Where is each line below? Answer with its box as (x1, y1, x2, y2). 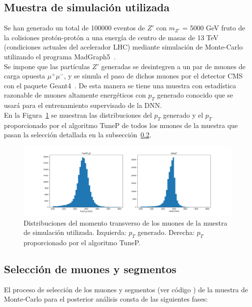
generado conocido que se (157, 90, 233, 100)
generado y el (163, 109, 203, 120)
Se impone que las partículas (4, 61, 90, 71)
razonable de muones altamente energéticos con (4, 90, 146, 100)
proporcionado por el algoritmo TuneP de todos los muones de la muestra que (4, 120, 238, 130)
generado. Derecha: (137, 227, 195, 237)
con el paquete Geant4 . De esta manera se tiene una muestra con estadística (4, 80, 236, 90)
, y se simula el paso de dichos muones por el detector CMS (64, 71, 243, 81)
